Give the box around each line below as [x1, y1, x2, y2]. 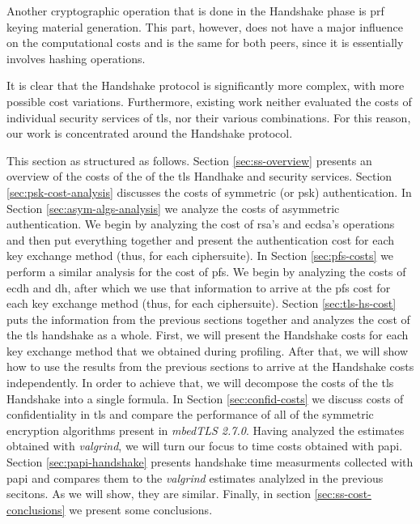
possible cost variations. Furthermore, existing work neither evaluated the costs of [6, 92, 412, 109]
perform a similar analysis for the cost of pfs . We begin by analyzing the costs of [6, 262, 406, 279]
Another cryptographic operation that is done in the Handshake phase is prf [6, 2, 384, 19]
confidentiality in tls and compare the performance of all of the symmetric [6, 406, 374, 423]
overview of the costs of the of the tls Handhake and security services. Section [6, 168, 392, 185]
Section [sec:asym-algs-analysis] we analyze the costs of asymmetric [6, 199, 340, 216]
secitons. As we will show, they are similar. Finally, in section [6, 485, 311, 502]
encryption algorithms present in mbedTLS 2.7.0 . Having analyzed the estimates [6, 421, 405, 438]
